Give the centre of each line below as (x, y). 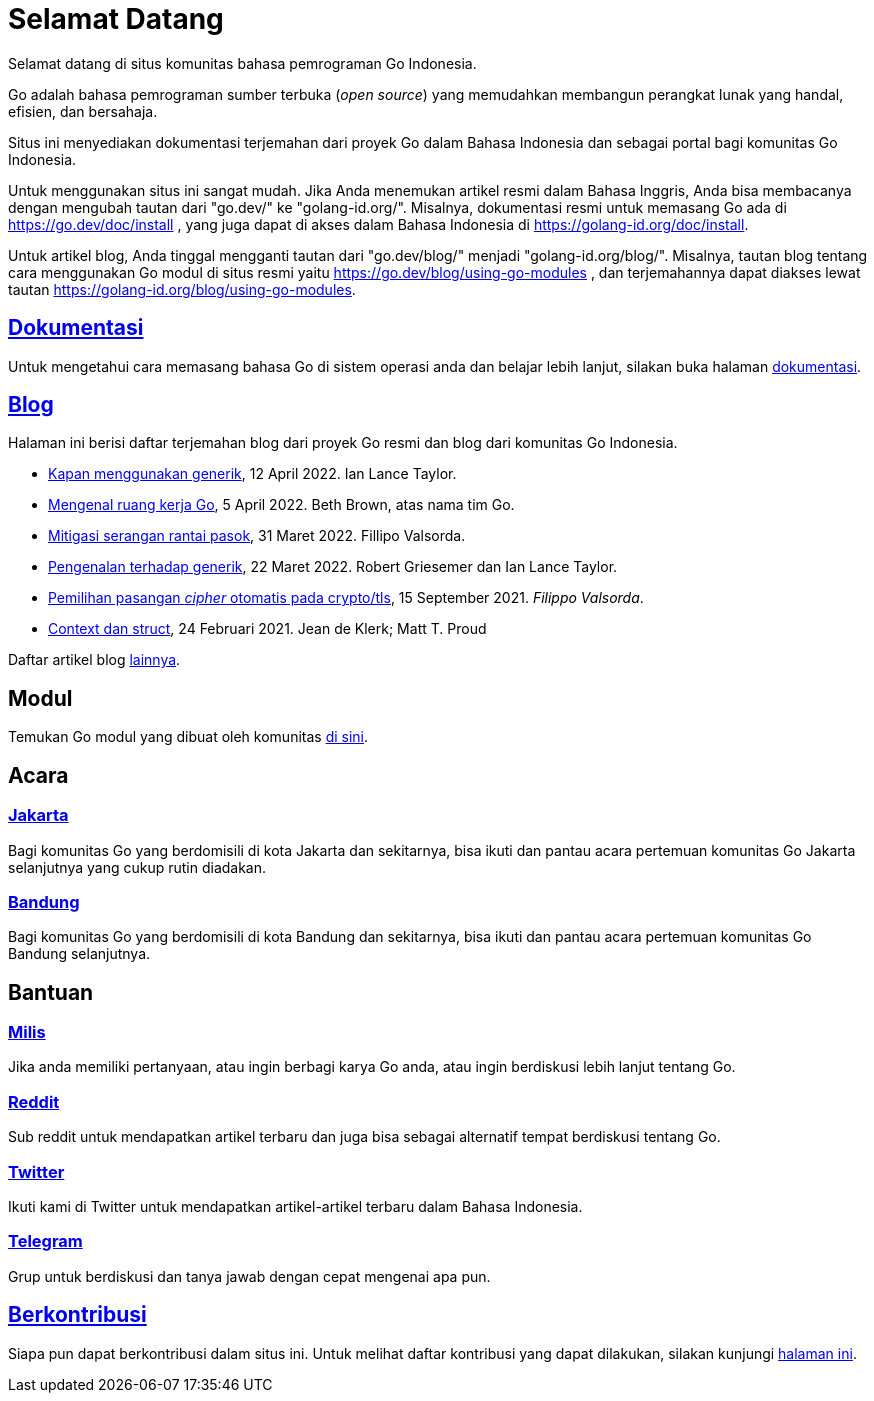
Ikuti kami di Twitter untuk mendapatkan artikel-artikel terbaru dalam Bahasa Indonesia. (295, 1206)
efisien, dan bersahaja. (83, 111)
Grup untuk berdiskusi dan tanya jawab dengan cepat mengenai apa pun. (249, 1276)
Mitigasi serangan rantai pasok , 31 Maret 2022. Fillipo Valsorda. (257, 536)
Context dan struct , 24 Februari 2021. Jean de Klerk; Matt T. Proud (267, 629)
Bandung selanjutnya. (79, 954)
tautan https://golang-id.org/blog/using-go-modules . (182, 289)
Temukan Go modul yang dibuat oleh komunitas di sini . (188, 737)
